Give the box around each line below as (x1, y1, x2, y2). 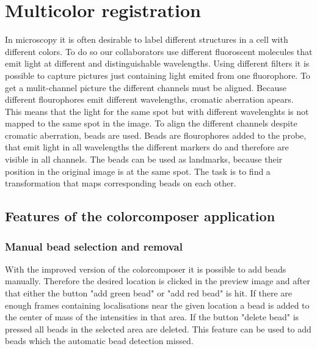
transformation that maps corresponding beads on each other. (5, 177, 236, 189)
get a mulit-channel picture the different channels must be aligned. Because (5, 81, 286, 94)
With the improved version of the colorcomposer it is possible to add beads (5, 262, 286, 275)
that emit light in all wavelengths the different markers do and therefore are (5, 141, 289, 153)
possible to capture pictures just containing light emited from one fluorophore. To (5, 68, 310, 81)
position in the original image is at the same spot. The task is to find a (5, 164, 271, 177)
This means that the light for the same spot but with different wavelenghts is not (5, 105, 309, 117)
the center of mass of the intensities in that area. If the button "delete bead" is (5, 310, 299, 323)
